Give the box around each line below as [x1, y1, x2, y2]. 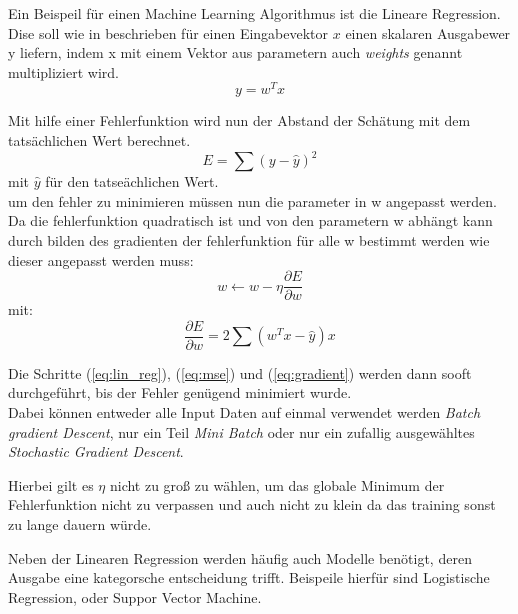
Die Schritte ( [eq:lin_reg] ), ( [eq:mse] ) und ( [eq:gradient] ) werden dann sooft [8, 362, 472, 383]
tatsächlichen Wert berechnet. [8, 130, 191, 151]
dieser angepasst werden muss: [8, 249, 194, 270]
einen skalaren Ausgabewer [345, 22, 511, 43]
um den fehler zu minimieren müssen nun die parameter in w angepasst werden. [8, 190, 497, 211]
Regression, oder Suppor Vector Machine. [8, 586, 262, 607]
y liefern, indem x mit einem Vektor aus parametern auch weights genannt [8, 42, 463, 63]
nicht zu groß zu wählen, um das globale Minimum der [109, 474, 445, 495]
